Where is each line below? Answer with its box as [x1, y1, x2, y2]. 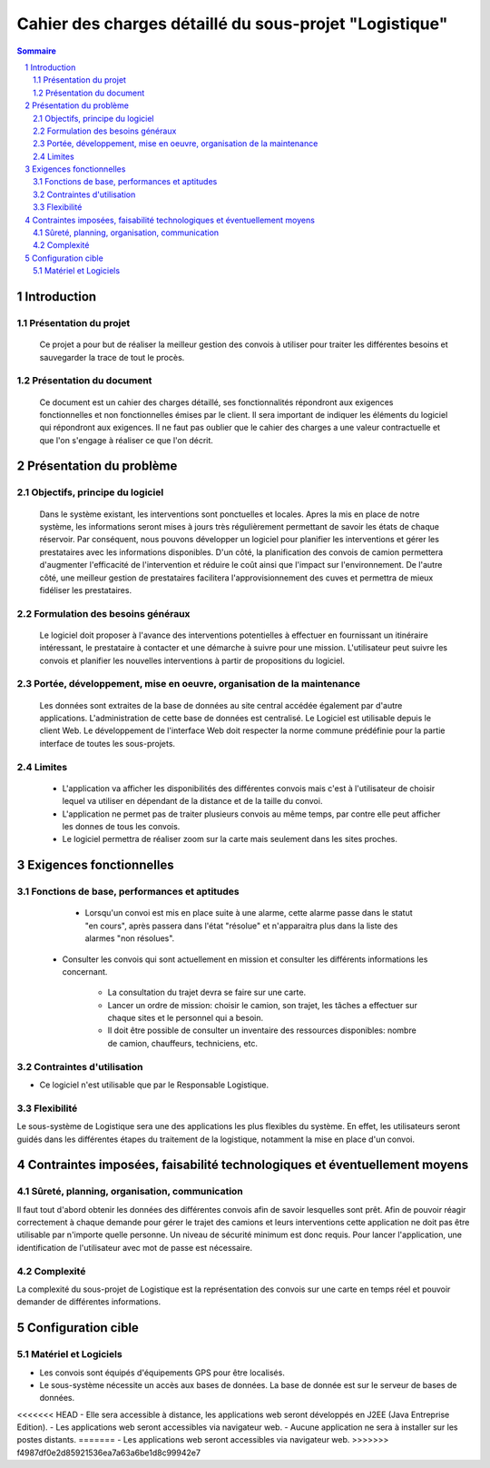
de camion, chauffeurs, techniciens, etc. [107, 1037, 259, 1048]
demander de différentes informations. [16, 1296, 162, 1307]
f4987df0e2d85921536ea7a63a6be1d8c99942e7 [16, 1447, 201, 1458]
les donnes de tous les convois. [62, 820, 181, 831]
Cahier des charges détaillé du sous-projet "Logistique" [16, 14, 448, 34]
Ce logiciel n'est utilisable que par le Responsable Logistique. [39, 1079, 269, 1090]
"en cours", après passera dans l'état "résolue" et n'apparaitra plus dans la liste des [84, 920, 398, 931]
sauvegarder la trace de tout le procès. [39, 352, 185, 362]
